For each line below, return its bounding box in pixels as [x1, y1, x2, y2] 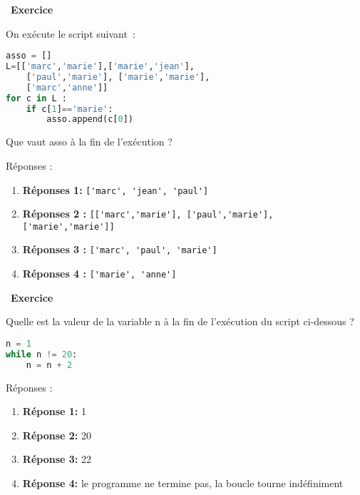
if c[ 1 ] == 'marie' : [26, 103, 113, 114]
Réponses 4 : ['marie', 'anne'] [22, 266, 177, 281]
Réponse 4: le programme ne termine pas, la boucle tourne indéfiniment [22, 475, 344, 490]
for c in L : [6, 93, 67, 103]
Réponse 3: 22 [22, 451, 91, 466]
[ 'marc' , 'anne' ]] [26, 82, 108, 93]
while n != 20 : [6, 349, 78, 359]
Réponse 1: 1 [22, 404, 86, 419]
